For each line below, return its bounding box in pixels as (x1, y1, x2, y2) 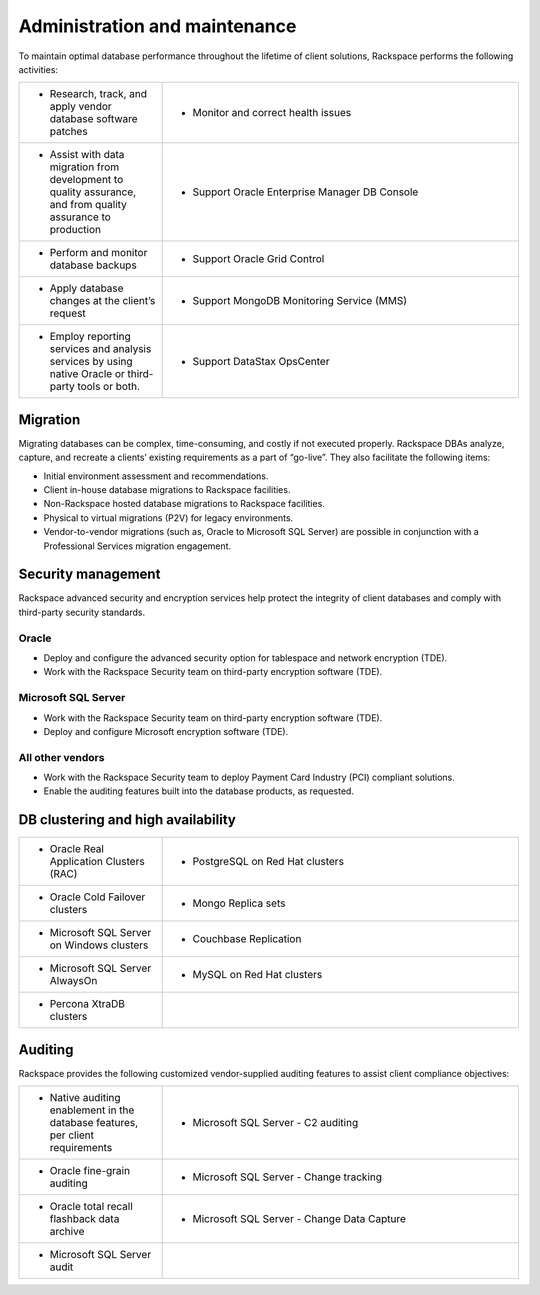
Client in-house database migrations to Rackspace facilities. (43, 484, 291, 496)
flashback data (49, 1212, 120, 1226)
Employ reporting (49, 330, 131, 344)
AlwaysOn (49, 974, 98, 988)
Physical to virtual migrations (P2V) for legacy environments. (43, 511, 294, 524)
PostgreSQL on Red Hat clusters (192, 855, 345, 869)
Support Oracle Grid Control (192, 252, 325, 266)
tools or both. (76, 380, 140, 394)
